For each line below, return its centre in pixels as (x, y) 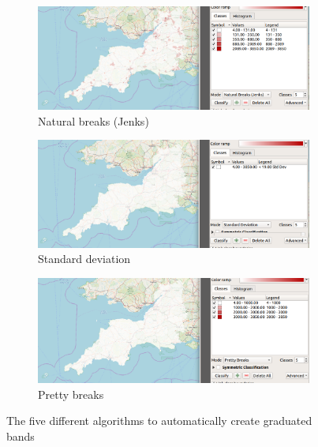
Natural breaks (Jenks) (94, 120)
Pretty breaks (71, 394)
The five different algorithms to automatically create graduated (159, 421)
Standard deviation (84, 259)
